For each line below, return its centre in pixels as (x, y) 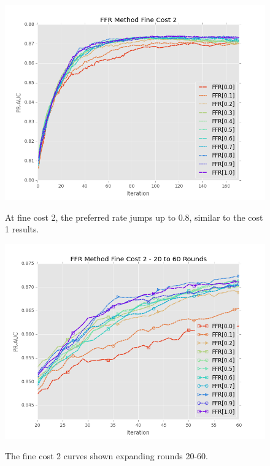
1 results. (22, 229)
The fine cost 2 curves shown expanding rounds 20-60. (106, 456)
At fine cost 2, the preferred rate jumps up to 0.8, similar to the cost (134, 217)
